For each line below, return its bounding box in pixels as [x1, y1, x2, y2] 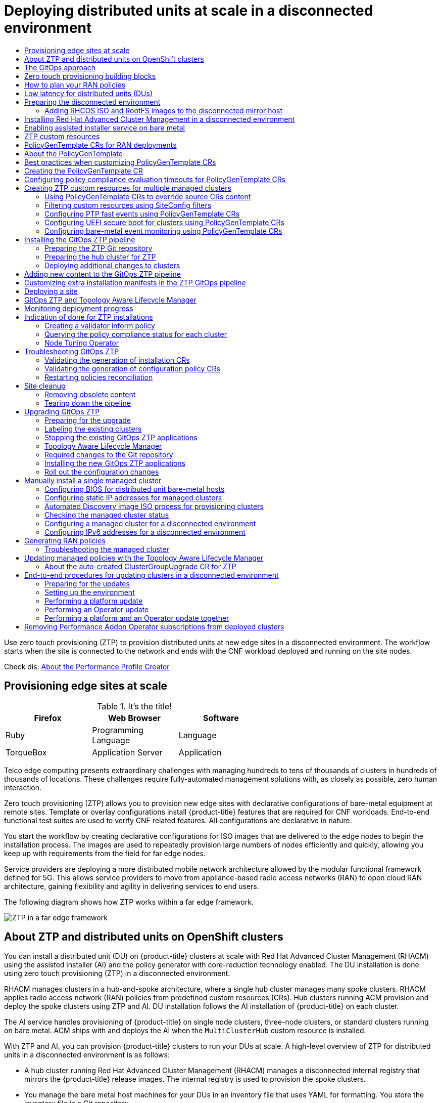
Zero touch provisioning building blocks [24, 71, 156, 80]
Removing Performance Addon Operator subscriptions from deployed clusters [24, 622, 284, 631]
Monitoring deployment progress [24, 304, 133, 313]
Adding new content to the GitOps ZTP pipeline [24, 269, 181, 278]
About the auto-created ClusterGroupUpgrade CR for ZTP [44, 562, 236, 571]
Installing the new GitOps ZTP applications [44, 458, 185, 468]
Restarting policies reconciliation [44, 372, 153, 381]
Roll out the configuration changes [44, 467, 159, 476]
